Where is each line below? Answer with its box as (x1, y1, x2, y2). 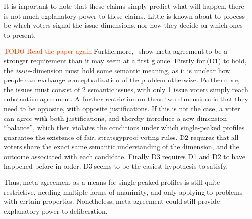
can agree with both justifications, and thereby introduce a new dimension (4, 113, 227, 123)
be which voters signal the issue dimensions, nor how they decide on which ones (4, 20, 243, 30)
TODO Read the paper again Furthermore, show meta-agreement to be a (4, 46, 228, 56)
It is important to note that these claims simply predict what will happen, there (4, 1, 244, 11)
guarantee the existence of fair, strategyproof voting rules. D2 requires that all (4, 132, 239, 142)
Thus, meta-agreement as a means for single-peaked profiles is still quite (4, 177, 220, 187)
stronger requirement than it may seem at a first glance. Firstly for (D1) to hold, (4, 55, 247, 65)
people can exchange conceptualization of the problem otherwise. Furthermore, (4, 75, 240, 85)
